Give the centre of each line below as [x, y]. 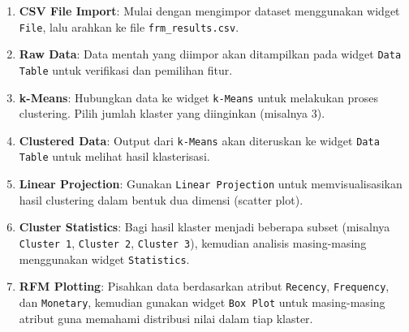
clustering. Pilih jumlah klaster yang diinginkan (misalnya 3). [172, 113]
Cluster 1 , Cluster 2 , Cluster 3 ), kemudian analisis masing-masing [193, 242]
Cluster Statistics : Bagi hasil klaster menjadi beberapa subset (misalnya [204, 227]
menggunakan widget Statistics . [104, 259]
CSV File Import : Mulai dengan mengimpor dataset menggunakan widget [209, 11]
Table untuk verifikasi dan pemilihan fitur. [126, 69]
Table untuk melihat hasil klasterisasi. [114, 156]
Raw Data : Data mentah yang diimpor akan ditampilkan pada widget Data [210, 54]
